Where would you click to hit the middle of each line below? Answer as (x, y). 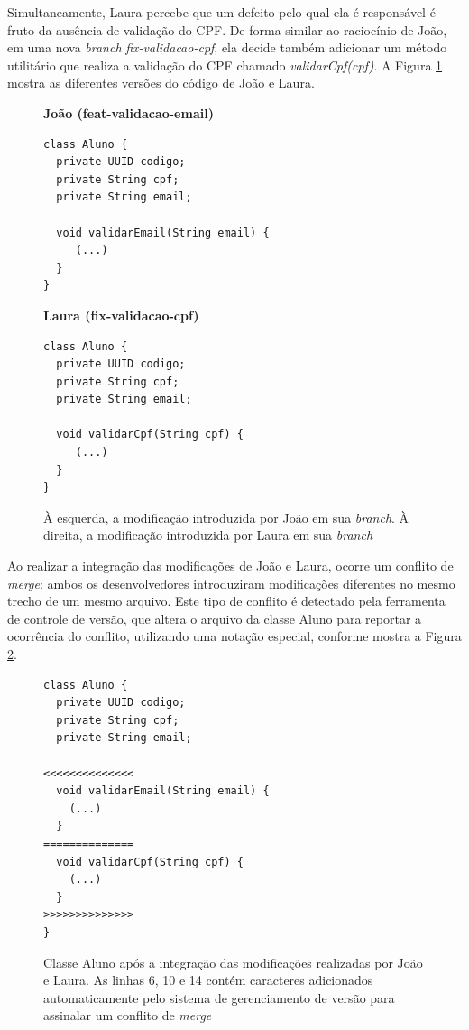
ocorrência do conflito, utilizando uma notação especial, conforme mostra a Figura (234, 636)
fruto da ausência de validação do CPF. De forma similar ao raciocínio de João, (227, 29)
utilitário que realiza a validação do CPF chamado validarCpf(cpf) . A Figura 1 (225, 65)
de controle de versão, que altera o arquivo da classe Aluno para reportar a (215, 618)
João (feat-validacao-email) (129, 112)
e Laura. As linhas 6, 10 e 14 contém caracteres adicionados (208, 980)
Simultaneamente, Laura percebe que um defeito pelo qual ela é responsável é (221, 12)
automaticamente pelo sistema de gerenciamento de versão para (219, 997)
